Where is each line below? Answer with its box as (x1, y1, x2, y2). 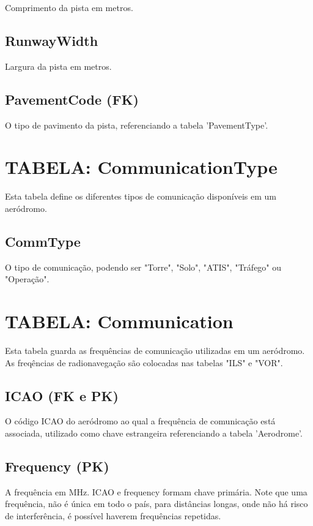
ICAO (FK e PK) (5, 386, 119, 405)
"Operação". (5, 272, 50, 285)
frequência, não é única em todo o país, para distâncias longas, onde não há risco (5, 497, 308, 510)
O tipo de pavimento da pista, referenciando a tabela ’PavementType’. (5, 118, 268, 131)
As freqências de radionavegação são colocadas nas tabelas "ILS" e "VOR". (5, 356, 283, 369)
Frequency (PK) (5, 456, 109, 475)
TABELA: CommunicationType (5, 154, 278, 179)
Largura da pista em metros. (5, 59, 112, 72)
